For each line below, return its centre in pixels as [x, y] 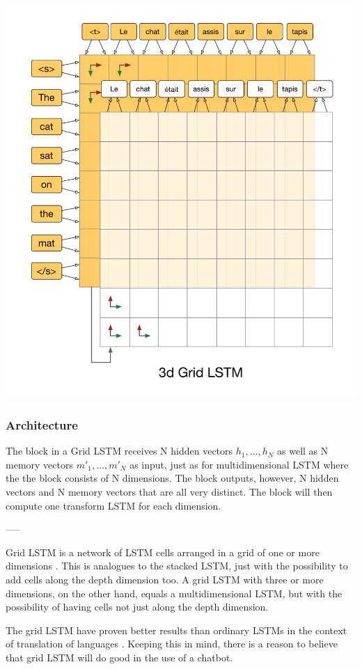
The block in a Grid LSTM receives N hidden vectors [119, 451]
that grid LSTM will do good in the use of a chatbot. [119, 657]
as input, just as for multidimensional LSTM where [239, 464]
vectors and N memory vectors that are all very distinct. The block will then [169, 492]
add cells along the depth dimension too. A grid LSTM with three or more [165, 579]
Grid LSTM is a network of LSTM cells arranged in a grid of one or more [163, 552]
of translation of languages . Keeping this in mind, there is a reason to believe [172, 644]
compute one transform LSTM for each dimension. [113, 505]
